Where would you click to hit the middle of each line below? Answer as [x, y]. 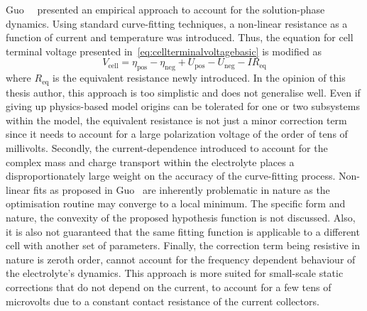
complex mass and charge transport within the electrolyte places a [150, 162]
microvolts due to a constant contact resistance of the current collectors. [163, 301]
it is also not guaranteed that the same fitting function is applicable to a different [183, 231]
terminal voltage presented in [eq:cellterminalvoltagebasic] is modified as [164, 51]
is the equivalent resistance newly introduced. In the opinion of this [199, 78]
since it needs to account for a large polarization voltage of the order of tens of [177, 134]
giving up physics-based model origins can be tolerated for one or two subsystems [183, 106]
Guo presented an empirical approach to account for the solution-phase [165, 9]
